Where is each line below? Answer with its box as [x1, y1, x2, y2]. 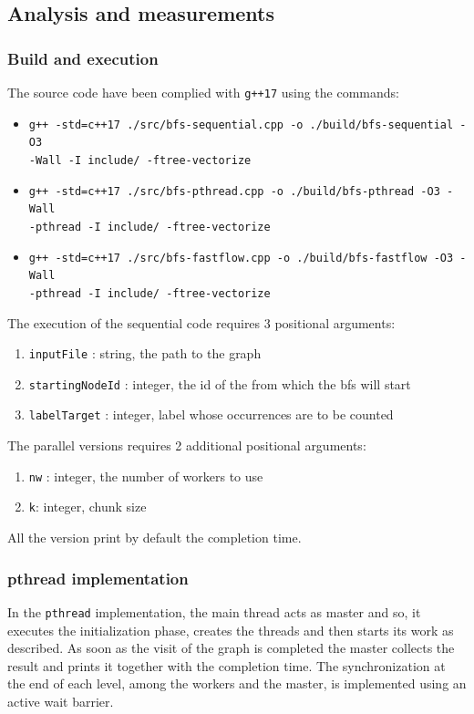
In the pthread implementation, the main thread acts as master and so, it [7, 602, 421, 621]
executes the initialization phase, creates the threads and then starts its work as [7, 620, 454, 639]
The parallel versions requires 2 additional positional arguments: [7, 436, 366, 455]
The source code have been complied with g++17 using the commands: [7, 83, 399, 101]
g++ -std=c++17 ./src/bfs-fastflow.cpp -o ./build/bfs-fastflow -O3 [28, 251, 454, 264]
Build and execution [7, 47, 159, 69]
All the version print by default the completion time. [7, 528, 302, 547]
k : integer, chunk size [28, 497, 147, 516]
